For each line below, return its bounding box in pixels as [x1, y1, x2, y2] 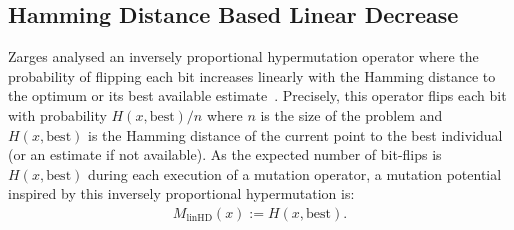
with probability [8, 104, 107, 125]
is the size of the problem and [260, 104, 443, 125]
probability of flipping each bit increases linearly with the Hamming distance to [8, 65, 496, 86]
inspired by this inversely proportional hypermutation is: [8, 183, 355, 204]
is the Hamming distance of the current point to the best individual [87, 124, 503, 145]
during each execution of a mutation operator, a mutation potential [87, 163, 502, 184]
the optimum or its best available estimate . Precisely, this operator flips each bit [8, 85, 507, 106]
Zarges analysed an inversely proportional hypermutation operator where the [8, 46, 479, 67]
